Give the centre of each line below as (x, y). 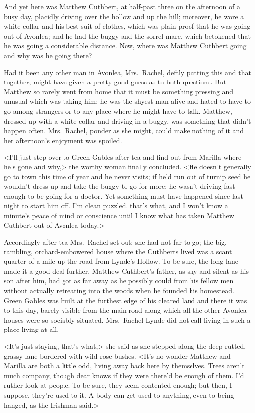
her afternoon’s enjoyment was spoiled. (63, 140)
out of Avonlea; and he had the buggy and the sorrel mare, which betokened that (127, 36)
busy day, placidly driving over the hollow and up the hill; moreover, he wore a (124, 16)
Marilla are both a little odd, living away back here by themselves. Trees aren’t (124, 366)
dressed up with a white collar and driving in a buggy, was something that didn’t (127, 121)
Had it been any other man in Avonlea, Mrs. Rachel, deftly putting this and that (127, 72)
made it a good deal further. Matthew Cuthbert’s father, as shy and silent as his (126, 271)
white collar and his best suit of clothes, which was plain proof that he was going (127, 26)
